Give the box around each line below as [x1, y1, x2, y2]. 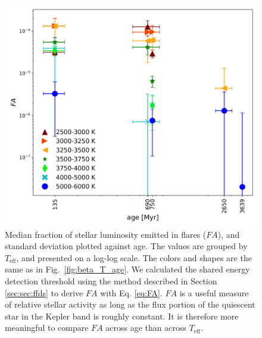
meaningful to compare [5, 321, 89, 334]
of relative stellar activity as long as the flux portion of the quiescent [5, 298, 255, 311]
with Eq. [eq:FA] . [100, 286, 163, 299]
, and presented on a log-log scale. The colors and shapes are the [16, 251, 252, 263]
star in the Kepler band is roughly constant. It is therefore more [5, 309, 239, 322]
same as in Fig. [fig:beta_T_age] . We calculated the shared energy [5, 263, 250, 275]
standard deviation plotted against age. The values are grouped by [5, 240, 248, 252]
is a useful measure [179, 286, 249, 299]
